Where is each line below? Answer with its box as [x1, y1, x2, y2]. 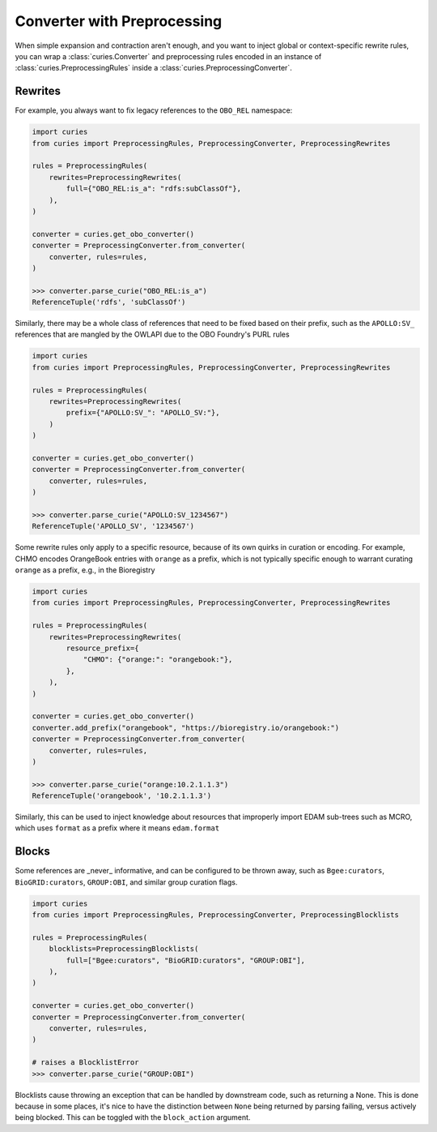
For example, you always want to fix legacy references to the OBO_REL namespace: [15, 105, 293, 115]
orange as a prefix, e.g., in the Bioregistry [15, 565, 155, 575]
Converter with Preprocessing [15, 12, 223, 30]
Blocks [15, 844, 50, 859]
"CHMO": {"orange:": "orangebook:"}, [83, 655, 233, 664]
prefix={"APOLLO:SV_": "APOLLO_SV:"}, [66, 408, 220, 418]
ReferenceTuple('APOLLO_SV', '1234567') [32, 521, 194, 531]
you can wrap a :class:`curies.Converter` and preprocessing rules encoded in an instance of [15, 51, 322, 61]
